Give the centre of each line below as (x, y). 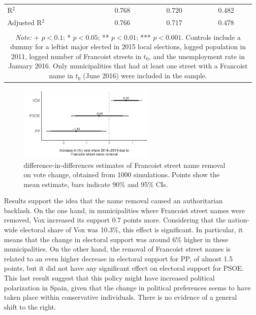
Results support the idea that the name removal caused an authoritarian (113, 201)
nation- (239, 220)
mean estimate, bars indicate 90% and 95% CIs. (96, 184)
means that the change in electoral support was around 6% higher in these (116, 239)
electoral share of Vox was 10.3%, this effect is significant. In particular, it (131, 230)
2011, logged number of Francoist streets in (76, 56)
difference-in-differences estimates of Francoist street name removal (125, 165)
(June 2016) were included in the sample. (145, 76)
